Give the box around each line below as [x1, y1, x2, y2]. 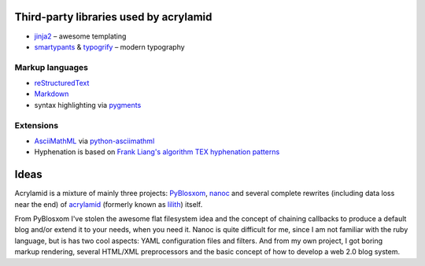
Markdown [34, 89, 69, 98]
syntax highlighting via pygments [34, 100, 142, 109]
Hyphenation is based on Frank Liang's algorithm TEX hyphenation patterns [34, 147, 280, 157]
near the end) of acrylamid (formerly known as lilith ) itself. [14, 199, 203, 209]
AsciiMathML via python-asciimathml [34, 136, 155, 146]
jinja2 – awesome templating [34, 31, 127, 41]
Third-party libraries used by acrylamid [14, 10, 213, 24]
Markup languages [14, 61, 88, 72]
